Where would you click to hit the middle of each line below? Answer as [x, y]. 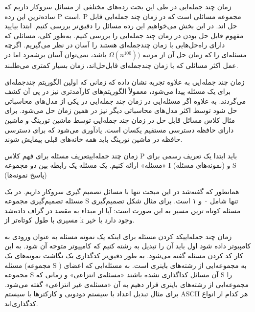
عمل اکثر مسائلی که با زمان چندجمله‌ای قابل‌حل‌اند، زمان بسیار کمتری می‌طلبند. [121, 65]
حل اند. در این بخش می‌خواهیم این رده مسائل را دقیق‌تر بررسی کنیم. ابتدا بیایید [121, 26]
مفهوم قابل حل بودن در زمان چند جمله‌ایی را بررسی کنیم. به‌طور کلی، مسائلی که [124, 35]
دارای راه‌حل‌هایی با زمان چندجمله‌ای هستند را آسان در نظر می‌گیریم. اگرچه [115, 45]
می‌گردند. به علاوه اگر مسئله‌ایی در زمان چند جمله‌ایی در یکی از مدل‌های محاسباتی [125, 100]
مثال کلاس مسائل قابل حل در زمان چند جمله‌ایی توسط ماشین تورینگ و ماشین [120, 120]
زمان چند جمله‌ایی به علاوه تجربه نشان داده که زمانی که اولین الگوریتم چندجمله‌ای [125, 81]
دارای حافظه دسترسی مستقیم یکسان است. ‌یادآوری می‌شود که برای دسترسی [119, 129]
